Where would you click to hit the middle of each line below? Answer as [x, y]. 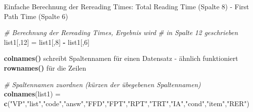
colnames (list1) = [32, 94]
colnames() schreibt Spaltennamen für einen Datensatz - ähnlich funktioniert [121, 58]
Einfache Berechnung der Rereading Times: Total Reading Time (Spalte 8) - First [126, 6]
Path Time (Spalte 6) [36, 16]
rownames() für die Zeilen [45, 67]
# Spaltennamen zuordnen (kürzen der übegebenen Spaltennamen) [103, 84]
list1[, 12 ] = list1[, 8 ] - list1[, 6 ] [47, 42]
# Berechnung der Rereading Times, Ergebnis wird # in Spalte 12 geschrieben [121, 32]
